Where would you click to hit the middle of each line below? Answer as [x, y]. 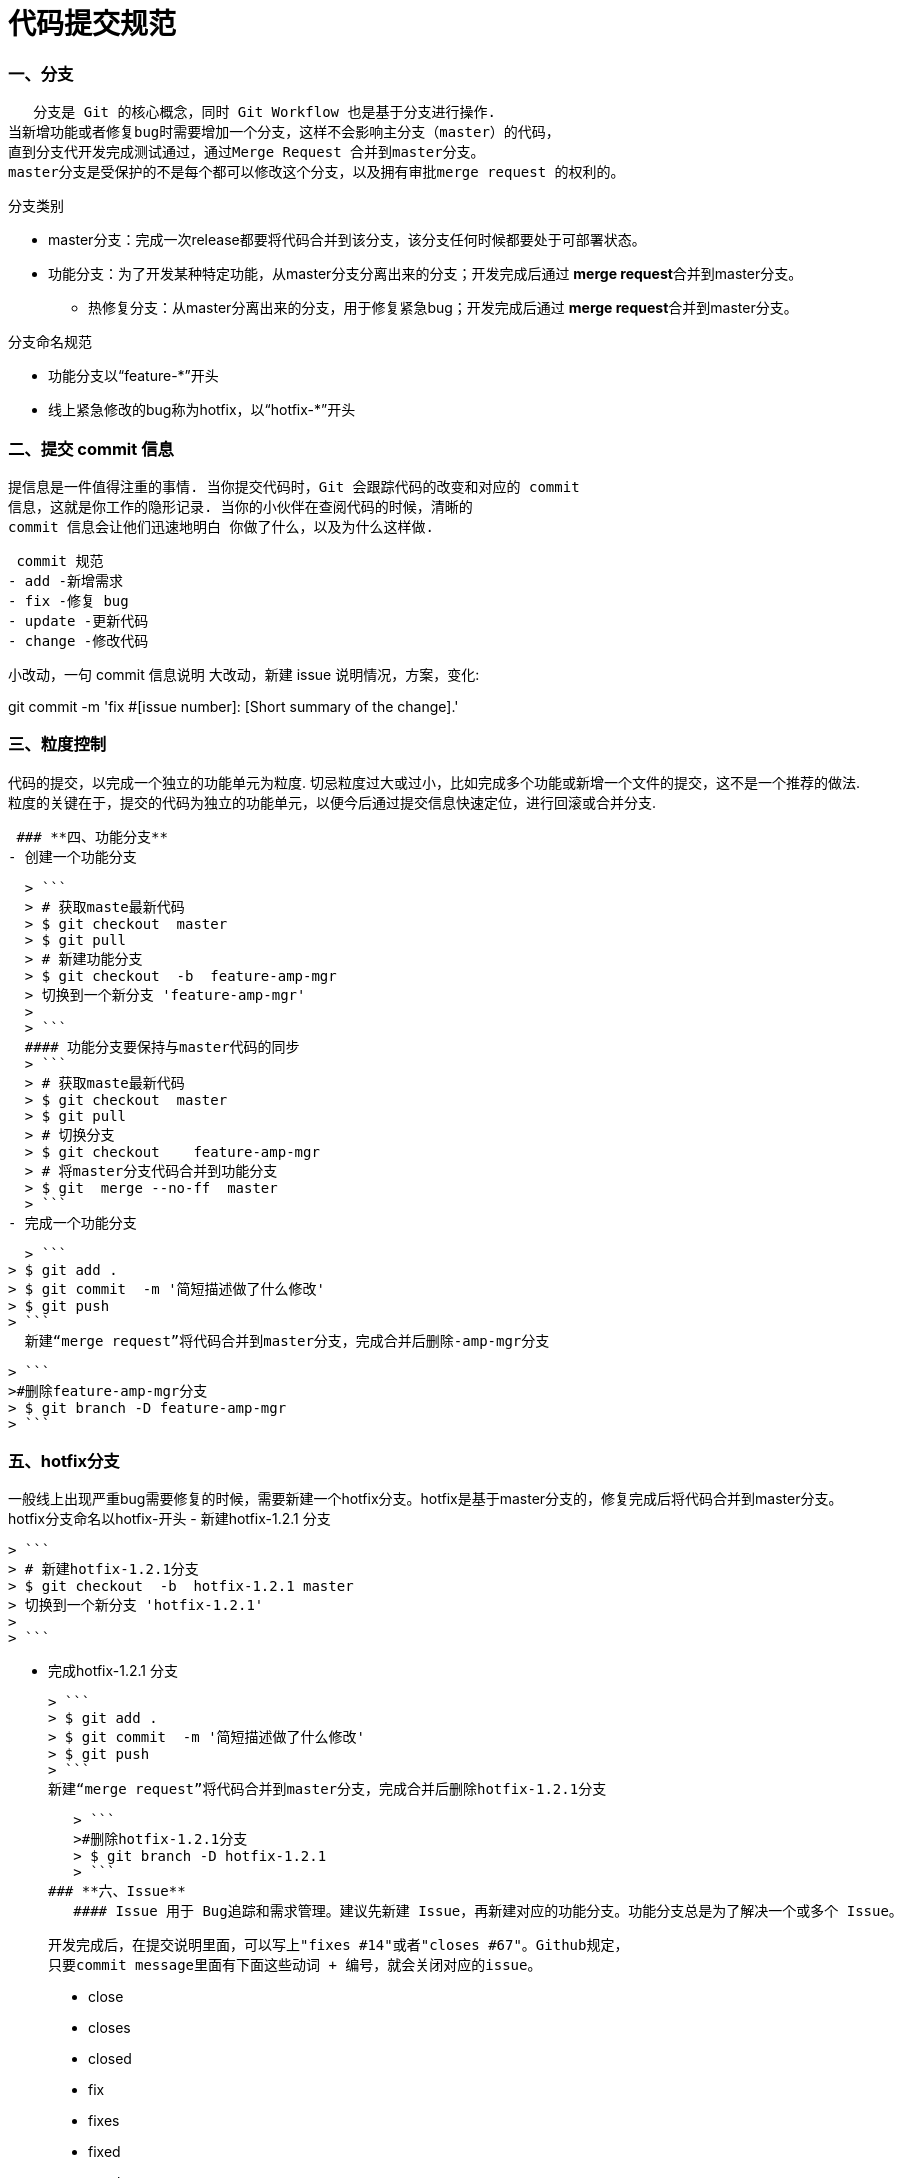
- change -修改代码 [78, 640]
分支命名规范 [50, 342]
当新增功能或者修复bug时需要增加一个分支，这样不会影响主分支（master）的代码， [284, 132]
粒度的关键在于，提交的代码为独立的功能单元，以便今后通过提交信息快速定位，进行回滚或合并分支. [332, 802]
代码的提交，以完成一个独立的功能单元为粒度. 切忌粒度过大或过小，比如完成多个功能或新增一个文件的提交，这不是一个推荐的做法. [434, 782]
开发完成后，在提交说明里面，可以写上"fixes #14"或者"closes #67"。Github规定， [338, 1945]
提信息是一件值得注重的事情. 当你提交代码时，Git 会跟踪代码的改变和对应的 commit [294, 486]
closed [110, 2059]
